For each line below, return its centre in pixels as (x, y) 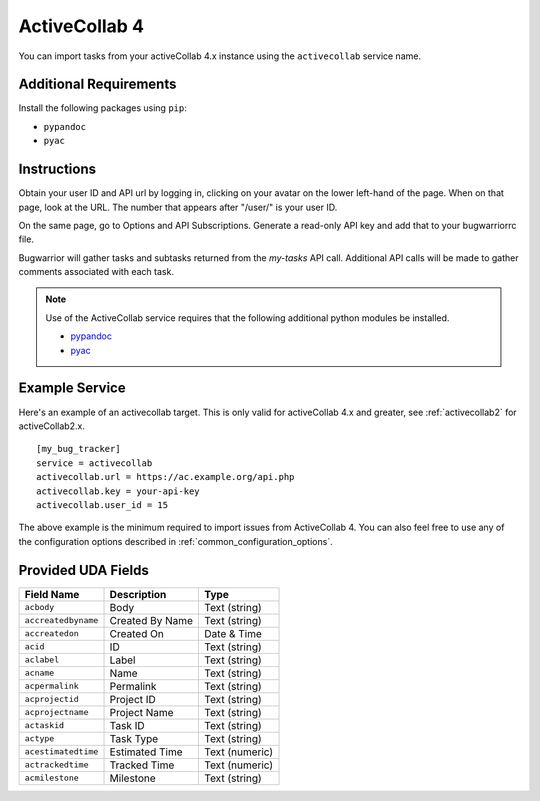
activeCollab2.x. (51, 426)
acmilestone (51, 778)
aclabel (42, 660)
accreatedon (51, 633)
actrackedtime (56, 765)
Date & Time (233, 633)
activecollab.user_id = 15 (102, 504)
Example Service (72, 388)
